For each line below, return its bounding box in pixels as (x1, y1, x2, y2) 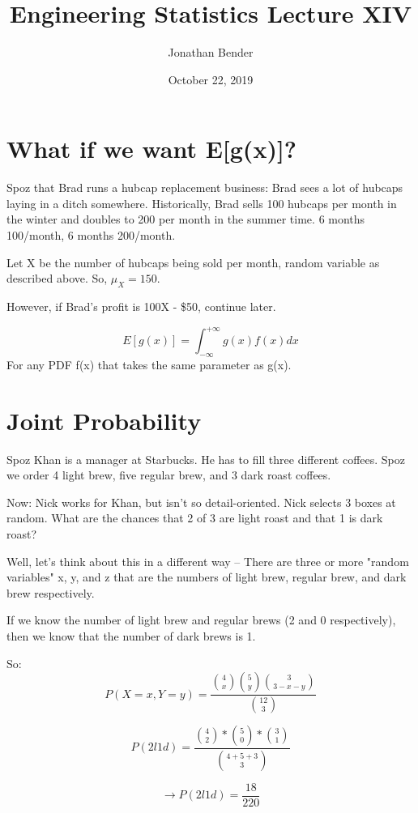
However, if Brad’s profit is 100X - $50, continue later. (6, 298, 276, 315)
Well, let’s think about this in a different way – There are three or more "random (6, 552, 409, 569)
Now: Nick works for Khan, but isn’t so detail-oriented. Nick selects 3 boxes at (6, 493, 396, 510)
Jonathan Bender (168, 44, 254, 61)
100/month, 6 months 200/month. (6, 227, 176, 244)
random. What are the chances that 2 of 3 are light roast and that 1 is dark (6, 509, 383, 526)
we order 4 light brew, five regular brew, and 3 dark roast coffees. (6, 466, 331, 483)
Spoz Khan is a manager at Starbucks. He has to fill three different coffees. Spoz (6, 450, 405, 467)
